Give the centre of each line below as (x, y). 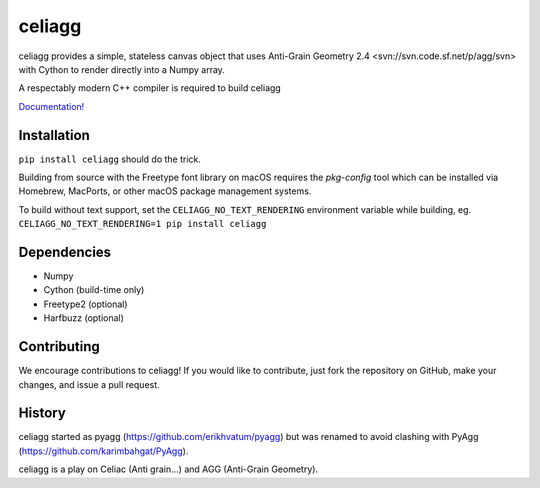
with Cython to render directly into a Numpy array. (121, 69)
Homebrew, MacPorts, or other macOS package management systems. (165, 191)
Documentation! (51, 106)
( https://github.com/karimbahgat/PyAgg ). (103, 451)
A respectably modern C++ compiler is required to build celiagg (150, 88)
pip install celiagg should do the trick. (110, 159)
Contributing (59, 346)
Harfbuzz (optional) (84, 318)
